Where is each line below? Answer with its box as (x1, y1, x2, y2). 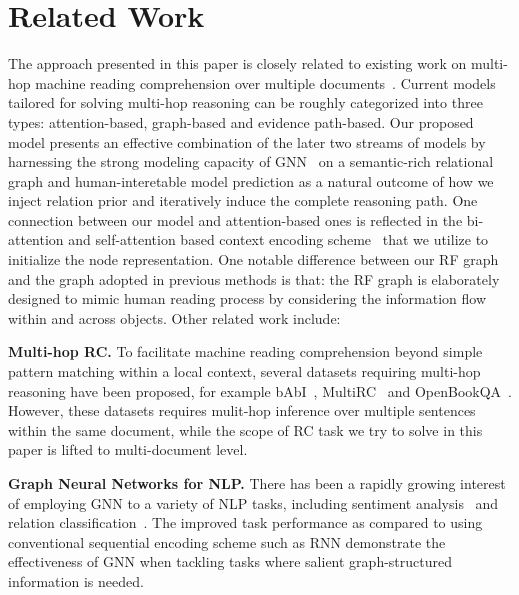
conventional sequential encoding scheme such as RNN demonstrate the (8, 531, 446, 552)
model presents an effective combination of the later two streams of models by (8, 131, 486, 152)
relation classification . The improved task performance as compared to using (8, 512, 483, 533)
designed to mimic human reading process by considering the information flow (8, 288, 487, 309)
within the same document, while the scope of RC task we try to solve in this (8, 419, 483, 440)
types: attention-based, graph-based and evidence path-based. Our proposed (8, 111, 474, 132)
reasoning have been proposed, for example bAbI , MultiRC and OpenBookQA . (8, 380, 512, 401)
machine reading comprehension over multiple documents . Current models (35, 72, 496, 93)
